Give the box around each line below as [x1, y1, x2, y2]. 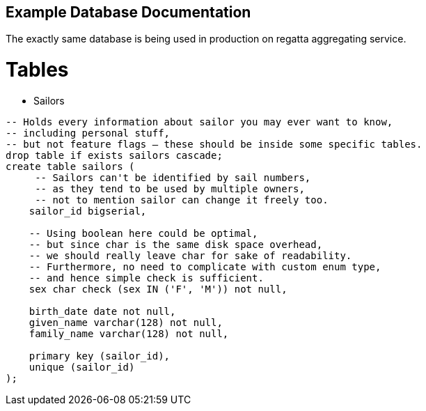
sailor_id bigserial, [29, 205, 147, 217]
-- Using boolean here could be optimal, [29, 227, 258, 239]
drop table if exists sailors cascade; [6, 149, 223, 161]
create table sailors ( [6, 160, 135, 172]
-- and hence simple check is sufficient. [29, 272, 264, 284]
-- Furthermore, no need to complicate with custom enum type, [29, 261, 381, 272]
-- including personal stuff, [6, 127, 171, 139]
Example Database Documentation [6, 3, 251, 21]
